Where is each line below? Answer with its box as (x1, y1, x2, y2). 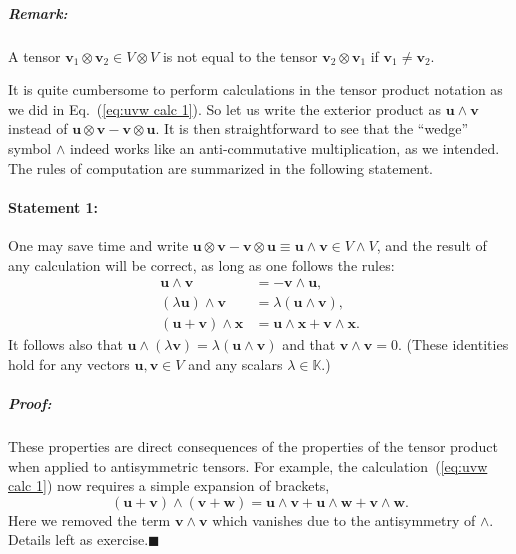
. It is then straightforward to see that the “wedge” (155, 118, 468, 139)
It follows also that (8, 334, 123, 355)
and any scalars (188, 353, 283, 374)
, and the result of (376, 234, 487, 255)
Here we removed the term (8, 509, 171, 530)
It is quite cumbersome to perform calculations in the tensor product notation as (8, 79, 503, 100)
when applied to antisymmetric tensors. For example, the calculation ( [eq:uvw (8, 455, 488, 476)
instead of (8, 118, 68, 139)
